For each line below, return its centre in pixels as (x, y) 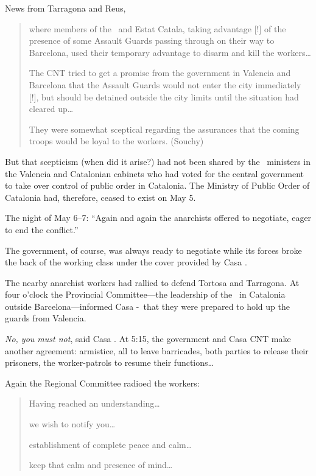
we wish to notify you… (72, 424)
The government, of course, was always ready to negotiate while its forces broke (153, 250)
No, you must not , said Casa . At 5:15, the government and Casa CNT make (148, 339)
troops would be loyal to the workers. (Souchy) (116, 141)
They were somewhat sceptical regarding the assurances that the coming (164, 129)
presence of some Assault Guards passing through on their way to (152, 40)
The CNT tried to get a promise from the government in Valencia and (160, 73)
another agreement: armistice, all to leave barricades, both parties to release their (157, 350)
